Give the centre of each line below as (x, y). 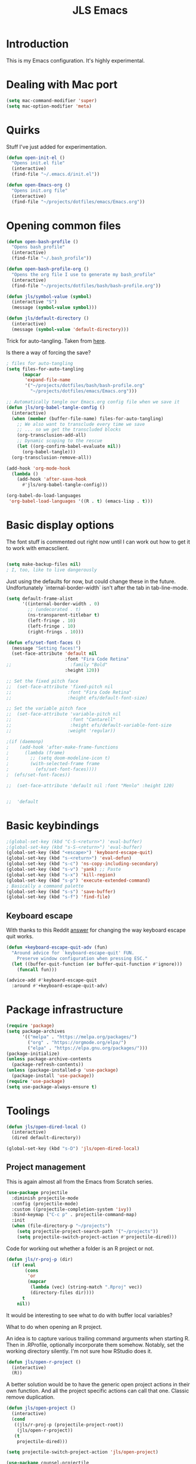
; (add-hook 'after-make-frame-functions (62, 747)
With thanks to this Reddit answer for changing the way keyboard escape (96, 930)
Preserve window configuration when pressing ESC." (82, 958)
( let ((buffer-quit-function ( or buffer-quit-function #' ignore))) (97, 964)
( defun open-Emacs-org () (38, 185)
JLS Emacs (100, 10)
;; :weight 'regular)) (61, 731)
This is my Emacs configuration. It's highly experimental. (75, 60)
